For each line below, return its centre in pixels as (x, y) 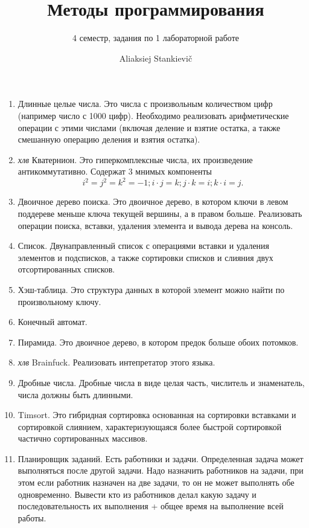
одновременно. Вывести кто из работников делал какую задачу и (137, 494)
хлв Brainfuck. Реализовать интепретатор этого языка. (116, 362)
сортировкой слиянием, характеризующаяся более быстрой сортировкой (150, 426)
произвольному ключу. (59, 301)
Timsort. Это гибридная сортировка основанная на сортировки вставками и (157, 415)
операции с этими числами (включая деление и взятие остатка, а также (149, 127)
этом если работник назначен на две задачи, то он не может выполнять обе (156, 482)
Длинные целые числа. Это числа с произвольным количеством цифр (145, 104)
